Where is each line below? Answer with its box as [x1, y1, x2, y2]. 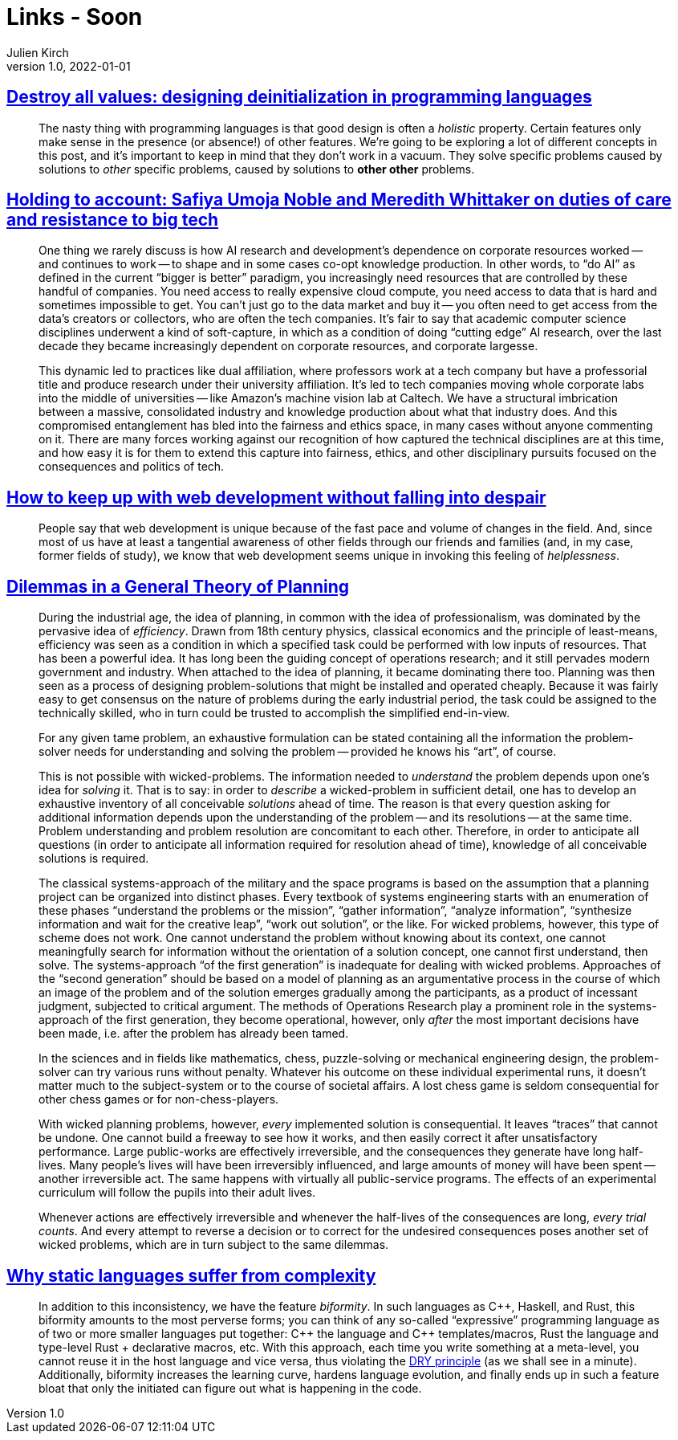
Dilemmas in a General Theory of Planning [6, 576, 350, 597]
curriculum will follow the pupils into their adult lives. [39, 1185, 316, 1200]
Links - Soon [6, 3, 143, 31]
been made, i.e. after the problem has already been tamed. [39, 1026, 349, 1041]
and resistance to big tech [6, 210, 219, 230]
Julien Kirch [6, 45, 69, 59]
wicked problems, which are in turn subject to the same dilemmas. [39, 1238, 389, 1252]
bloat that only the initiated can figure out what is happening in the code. [39, 1381, 422, 1395]
